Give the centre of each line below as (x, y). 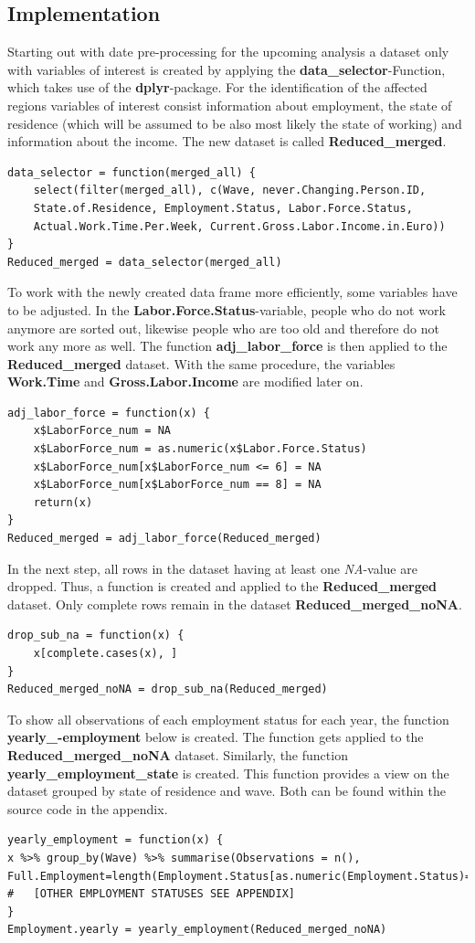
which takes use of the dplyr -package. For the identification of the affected (217, 87)
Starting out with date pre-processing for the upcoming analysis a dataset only (228, 52)
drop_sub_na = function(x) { (96, 636)
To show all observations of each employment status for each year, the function (228, 719)
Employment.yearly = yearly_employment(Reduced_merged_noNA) (197, 930)
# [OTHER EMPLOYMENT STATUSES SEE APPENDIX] (151, 894)
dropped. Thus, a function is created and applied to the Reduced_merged (222, 586)
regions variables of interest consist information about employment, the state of (230, 105)
